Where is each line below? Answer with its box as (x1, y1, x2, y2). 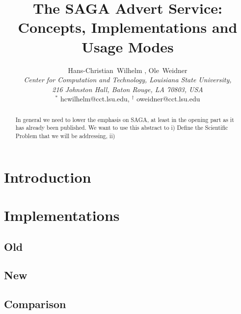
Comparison (4, 296, 66, 312)
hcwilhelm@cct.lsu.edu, (60, 94, 130, 104)
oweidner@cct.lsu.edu (136, 94, 200, 104)
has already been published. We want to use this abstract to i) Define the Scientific (15, 123, 228, 132)
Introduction (4, 167, 91, 187)
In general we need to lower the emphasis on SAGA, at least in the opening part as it (15, 115, 234, 123)
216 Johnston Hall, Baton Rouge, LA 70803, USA (52, 84, 203, 94)
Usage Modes (81, 36, 174, 56)
